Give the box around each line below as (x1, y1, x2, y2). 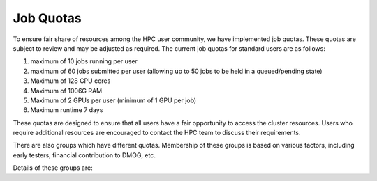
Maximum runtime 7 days (30, 106, 103, 114)
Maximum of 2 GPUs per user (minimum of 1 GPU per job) (30, 96, 197, 104)
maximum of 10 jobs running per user (30, 57, 138, 65)
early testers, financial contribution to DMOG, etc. (13, 150, 156, 159)
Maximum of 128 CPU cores (30, 77, 111, 85)
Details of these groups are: (13, 164, 94, 172)
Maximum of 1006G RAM (30, 86, 103, 95)
